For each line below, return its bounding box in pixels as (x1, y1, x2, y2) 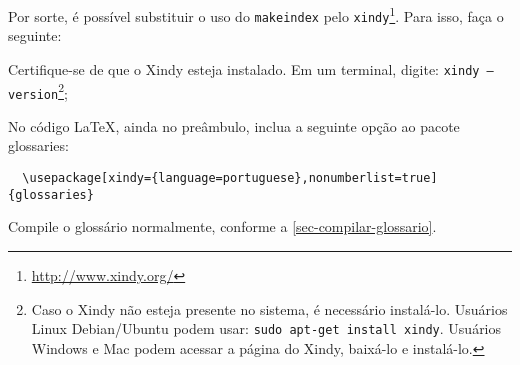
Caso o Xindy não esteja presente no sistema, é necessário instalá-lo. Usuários (31, 298, 508, 319)
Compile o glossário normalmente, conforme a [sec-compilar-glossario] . (8, 216, 437, 237)
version (8, 87, 59, 102)
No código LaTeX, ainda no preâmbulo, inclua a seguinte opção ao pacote (8, 115, 460, 136)
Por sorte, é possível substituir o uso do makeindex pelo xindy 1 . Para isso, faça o (8, 3, 504, 26)
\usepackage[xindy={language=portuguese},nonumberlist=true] (22, 171, 438, 186)
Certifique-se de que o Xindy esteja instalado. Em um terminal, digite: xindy (8, 58, 480, 79)
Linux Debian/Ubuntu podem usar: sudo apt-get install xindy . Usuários (31, 318, 502, 339)
